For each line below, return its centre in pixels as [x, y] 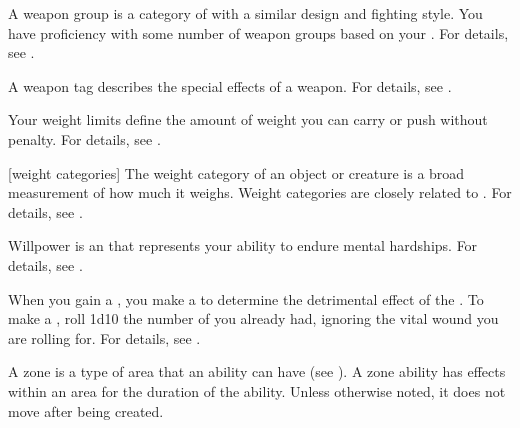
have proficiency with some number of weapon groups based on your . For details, [258, 32]
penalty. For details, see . [84, 138]
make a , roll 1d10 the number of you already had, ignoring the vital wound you [253, 318]
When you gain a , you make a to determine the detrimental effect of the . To [246, 298]
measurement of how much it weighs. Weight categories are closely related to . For [260, 192]
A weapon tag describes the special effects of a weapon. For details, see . [230, 85]
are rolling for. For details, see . [104, 337]
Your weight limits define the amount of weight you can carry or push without [248, 119]
